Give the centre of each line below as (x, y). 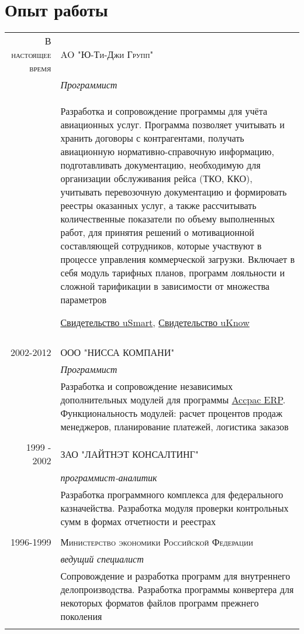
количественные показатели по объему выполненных (168, 219)
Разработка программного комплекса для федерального (172, 495)
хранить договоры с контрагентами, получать (152, 138)
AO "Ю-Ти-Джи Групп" (107, 54)
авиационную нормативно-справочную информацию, (167, 152)
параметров (84, 300)
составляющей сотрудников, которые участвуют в (161, 246)
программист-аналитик (109, 478)
